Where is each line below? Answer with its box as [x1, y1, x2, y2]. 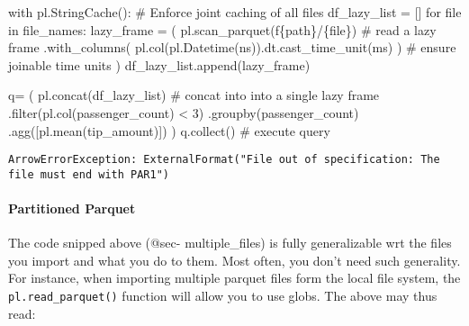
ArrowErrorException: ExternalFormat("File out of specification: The [8, 153, 440, 167]
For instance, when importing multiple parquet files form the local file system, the [8, 268, 461, 287]
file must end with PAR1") [8, 168, 169, 181]
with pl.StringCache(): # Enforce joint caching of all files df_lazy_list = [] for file [8, 3, 462, 21]
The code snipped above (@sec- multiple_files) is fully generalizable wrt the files [8, 233, 452, 252]
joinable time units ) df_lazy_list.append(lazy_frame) [8, 55, 311, 74]
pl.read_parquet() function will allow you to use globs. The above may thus [8, 286, 437, 305]
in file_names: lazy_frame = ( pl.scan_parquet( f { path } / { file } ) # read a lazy [8, 20, 437, 39]
